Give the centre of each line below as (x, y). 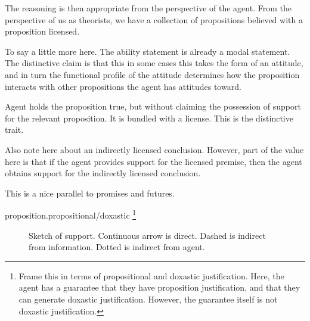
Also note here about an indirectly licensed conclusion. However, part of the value (154, 149)
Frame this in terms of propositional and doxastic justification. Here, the (151, 275)
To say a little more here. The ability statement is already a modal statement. (148, 51)
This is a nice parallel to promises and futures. (90, 193)
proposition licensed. (42, 31)
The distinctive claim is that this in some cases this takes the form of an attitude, (154, 63)
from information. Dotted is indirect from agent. (117, 247)
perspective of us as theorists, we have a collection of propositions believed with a (154, 19)
